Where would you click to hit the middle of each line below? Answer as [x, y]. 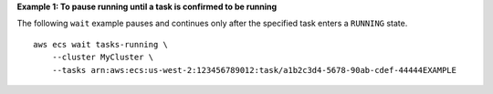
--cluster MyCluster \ [103, 57]
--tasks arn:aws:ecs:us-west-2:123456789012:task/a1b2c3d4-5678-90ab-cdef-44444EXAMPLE [254, 70]
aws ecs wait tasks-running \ [101, 44]
